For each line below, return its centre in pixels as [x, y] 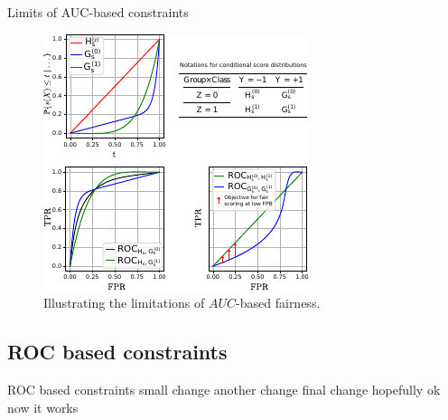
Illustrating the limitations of [124, 303]
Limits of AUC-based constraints [98, 12]
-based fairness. [278, 303]
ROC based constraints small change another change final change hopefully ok [224, 389]
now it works [43, 407]
